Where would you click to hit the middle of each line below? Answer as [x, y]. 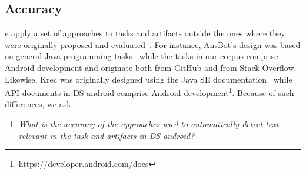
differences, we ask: [39, 104]
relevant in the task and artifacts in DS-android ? [107, 135]
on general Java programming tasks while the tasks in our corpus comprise [142, 56]
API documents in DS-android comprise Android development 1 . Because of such [149, 92]
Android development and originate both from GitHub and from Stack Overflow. [151, 67]
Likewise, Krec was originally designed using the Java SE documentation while [149, 79]
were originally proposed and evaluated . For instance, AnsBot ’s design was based [153, 44]
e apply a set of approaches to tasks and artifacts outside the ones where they [145, 33]
